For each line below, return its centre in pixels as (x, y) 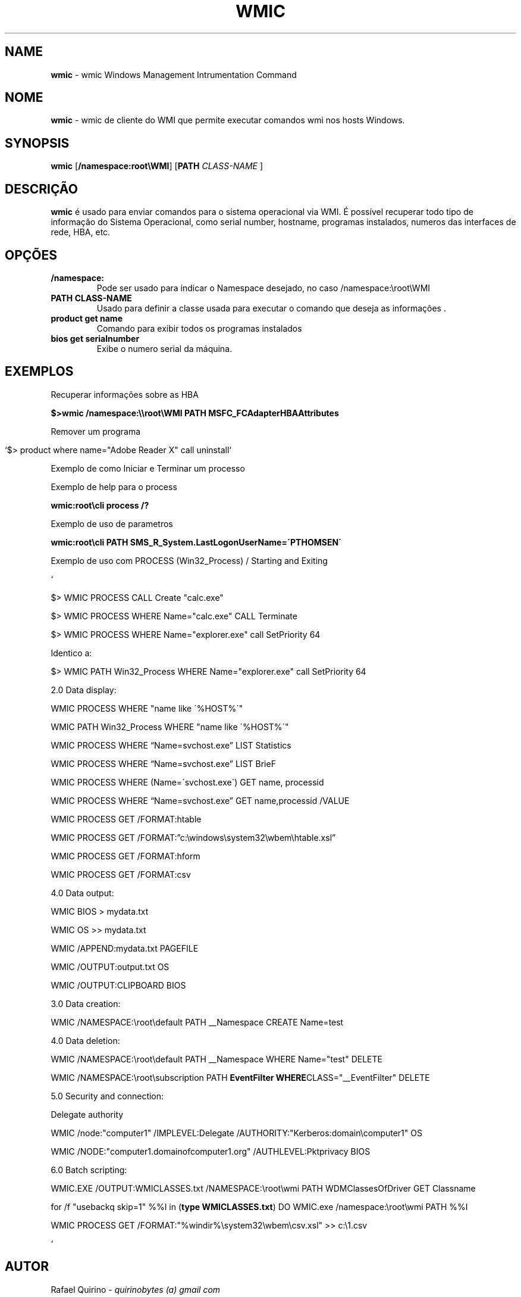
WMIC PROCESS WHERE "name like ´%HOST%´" (147, 708)
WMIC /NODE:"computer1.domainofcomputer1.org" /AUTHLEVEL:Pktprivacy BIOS (211, 1151)
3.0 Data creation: (86, 1003)
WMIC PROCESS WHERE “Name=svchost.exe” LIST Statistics (171, 745)
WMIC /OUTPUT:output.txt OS (110, 966)
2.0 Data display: (84, 690)
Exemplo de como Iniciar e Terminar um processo (148, 468)
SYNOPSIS (37, 143)
